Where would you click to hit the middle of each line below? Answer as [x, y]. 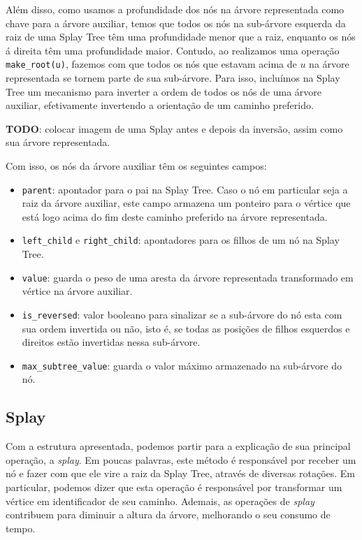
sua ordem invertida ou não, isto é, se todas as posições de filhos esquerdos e [186, 328]
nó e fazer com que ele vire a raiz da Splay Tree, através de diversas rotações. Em [181, 473]
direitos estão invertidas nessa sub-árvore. [111, 342]
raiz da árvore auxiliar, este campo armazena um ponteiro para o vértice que [186, 203]
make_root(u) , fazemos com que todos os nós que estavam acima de [151, 64]
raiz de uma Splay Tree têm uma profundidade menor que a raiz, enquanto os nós [181, 37]
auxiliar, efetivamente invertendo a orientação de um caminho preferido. [160, 105]
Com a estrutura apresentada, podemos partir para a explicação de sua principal [178, 446]
